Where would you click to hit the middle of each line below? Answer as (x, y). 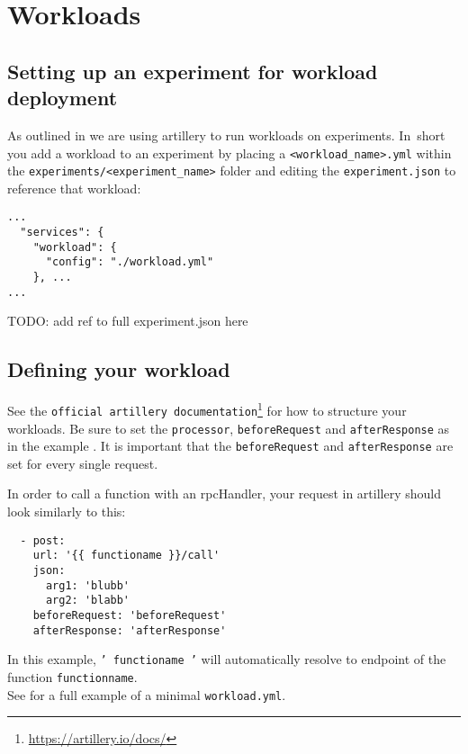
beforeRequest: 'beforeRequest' (130, 615)
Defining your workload (119, 369)
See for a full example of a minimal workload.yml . (147, 694)
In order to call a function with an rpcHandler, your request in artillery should (224, 494)
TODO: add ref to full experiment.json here (128, 321)
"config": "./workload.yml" (130, 262)
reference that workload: (74, 188)
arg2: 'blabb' (88, 601)
